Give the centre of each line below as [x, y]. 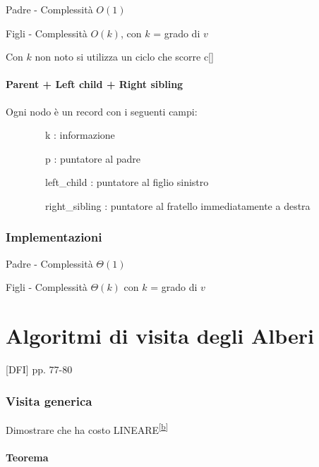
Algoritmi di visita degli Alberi [160, 336]
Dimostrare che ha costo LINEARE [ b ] [87, 428]
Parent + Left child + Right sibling [95, 84]
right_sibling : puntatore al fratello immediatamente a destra [177, 205]
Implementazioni [54, 237]
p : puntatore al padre [93, 158]
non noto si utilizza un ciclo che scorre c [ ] [124, 57]
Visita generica [49, 400]
